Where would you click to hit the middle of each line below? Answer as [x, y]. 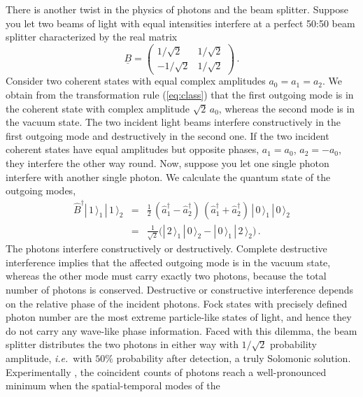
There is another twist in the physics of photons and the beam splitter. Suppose [177, 9]
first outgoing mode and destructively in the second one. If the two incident [168, 135]
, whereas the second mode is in [287, 108]
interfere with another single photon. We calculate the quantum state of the [168, 176]
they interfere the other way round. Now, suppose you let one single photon [168, 163]
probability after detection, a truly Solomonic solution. [234, 358]
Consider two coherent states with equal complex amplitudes [136, 81]
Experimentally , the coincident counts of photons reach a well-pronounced [166, 371]
